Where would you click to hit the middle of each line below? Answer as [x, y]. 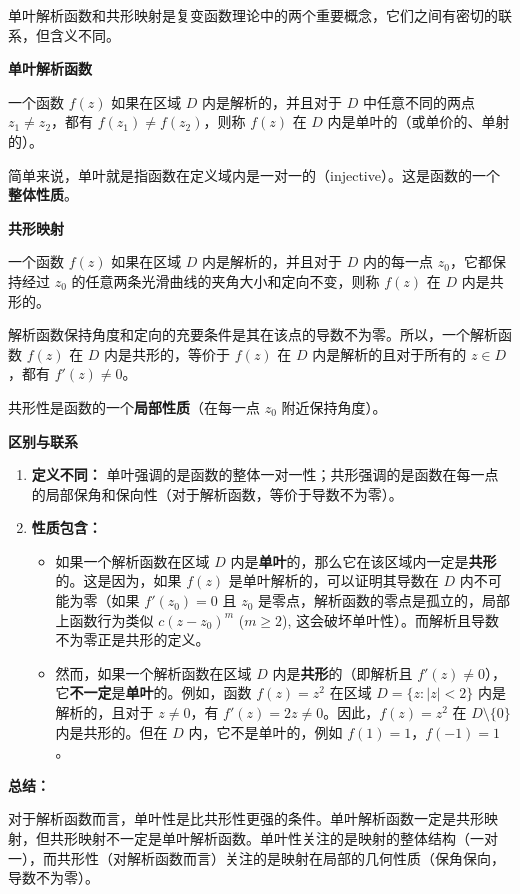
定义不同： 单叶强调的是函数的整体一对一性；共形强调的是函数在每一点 [265, 474]
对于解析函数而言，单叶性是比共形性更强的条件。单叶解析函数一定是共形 [246, 818]
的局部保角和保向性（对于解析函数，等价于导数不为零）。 [217, 493]
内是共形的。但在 [111, 731]
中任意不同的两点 [419, 101]
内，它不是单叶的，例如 [265, 731]
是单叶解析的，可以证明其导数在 [333, 580]
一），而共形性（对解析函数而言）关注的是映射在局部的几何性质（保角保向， [256, 857]
